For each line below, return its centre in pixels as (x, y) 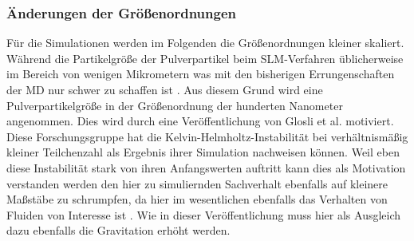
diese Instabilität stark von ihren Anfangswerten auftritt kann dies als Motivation (206, 167)
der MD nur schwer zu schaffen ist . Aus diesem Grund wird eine (165, 89)
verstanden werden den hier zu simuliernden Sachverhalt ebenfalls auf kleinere (197, 183)
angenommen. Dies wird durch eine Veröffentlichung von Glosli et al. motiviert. (200, 121)
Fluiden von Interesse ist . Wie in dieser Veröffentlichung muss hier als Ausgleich (204, 214)
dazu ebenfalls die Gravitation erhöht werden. (118, 230)
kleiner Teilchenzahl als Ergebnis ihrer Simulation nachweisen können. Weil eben (203, 152)
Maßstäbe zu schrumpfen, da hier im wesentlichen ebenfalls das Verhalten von (197, 199)
